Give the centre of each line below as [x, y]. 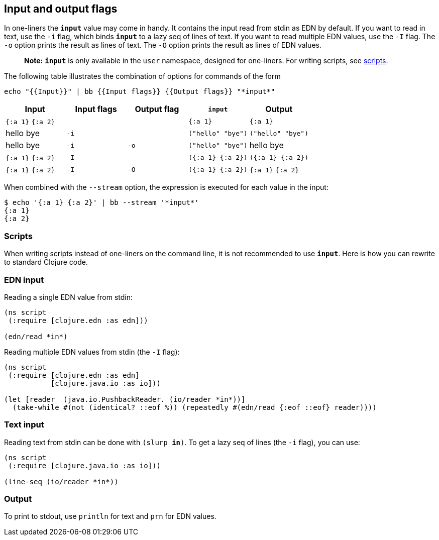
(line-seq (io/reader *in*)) [61, 481]
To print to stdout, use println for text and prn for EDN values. [110, 516]
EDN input [24, 280]
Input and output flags [61, 9]
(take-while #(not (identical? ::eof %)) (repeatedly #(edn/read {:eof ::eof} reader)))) [194, 407]
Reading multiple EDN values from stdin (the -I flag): [92, 352]
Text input [24, 425]
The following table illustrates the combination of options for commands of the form [142, 76]
